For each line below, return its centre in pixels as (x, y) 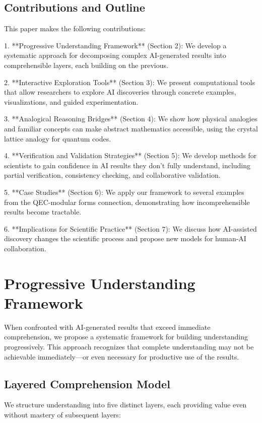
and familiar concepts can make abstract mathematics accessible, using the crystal (131, 128)
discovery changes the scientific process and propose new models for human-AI (125, 238)
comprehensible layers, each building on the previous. (86, 65)
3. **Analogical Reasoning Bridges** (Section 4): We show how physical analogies (131, 119)
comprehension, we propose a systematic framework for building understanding (126, 337)
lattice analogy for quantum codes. (58, 138)
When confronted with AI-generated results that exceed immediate (107, 327)
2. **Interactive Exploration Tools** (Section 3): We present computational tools (129, 82)
